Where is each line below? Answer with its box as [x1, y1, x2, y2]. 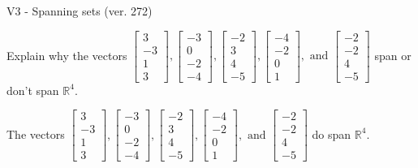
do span [312, 125, 351, 142]
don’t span [6, 81, 59, 98]
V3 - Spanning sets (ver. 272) [6, 2, 153, 19]
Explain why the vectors [6, 46, 127, 63]
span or [374, 46, 412, 63]
